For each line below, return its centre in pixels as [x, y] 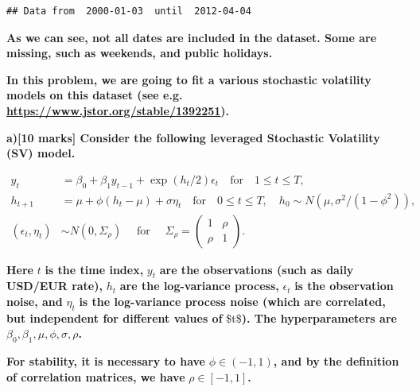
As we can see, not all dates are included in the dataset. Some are [192, 37]
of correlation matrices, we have [96, 376]
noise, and [35, 302]
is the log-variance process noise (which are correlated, [232, 302]
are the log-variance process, [199, 286]
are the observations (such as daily [257, 269]
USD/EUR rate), [54, 286]
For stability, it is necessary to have [106, 361]
